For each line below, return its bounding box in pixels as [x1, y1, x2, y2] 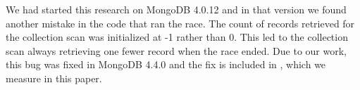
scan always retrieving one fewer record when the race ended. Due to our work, [6, 43, 347, 58]
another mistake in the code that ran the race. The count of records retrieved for [6, 15, 355, 30]
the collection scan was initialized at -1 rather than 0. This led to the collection [6, 30, 348, 44]
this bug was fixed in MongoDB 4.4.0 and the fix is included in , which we [6, 57, 326, 72]
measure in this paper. [6, 70, 102, 85]
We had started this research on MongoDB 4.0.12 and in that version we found [6, 2, 347, 16]
